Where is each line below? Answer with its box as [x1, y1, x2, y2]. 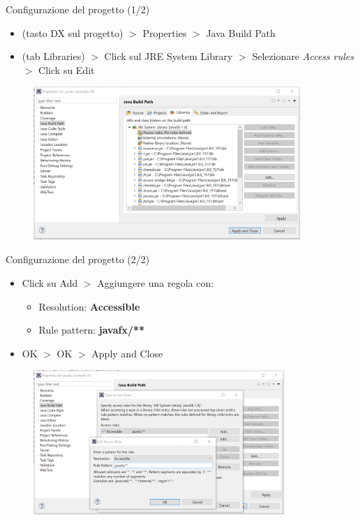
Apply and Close [91, 346, 163, 360]
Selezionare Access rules [252, 49, 354, 64]
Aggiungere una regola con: [97, 276, 214, 290]
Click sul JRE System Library [104, 49, 233, 64]
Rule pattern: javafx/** [38, 322, 145, 337]
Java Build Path [206, 25, 276, 40]
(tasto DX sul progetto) [22, 25, 123, 40]
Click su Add [22, 276, 78, 290]
